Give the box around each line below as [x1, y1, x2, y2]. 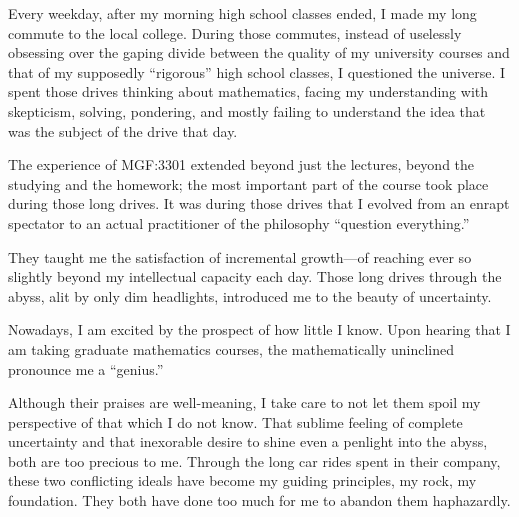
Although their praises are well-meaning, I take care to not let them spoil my [8, 392, 481, 413]
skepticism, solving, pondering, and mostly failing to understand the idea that [8, 100, 486, 121]
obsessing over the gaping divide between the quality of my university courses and [8, 42, 510, 63]
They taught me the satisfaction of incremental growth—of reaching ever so [8, 246, 472, 267]
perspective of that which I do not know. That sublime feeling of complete [8, 411, 463, 432]
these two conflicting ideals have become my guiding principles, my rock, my [8, 470, 477, 491]
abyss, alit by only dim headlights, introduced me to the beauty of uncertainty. [8, 285, 492, 306]
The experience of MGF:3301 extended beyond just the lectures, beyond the [8, 154, 475, 175]
